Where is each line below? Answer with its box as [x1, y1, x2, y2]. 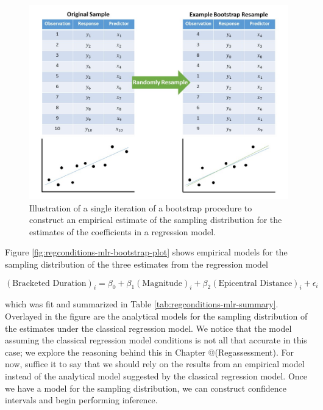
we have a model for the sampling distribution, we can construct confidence [5, 381, 286, 394]
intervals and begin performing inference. [5, 394, 158, 406]
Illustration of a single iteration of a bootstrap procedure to [29, 201, 252, 214]
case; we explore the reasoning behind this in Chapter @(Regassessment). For [5, 345, 294, 358]
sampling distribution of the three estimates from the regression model [5, 257, 268, 270]
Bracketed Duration [12, 279, 87, 288]
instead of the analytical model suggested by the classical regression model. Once [5, 369, 308, 382]
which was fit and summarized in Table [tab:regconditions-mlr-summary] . [5, 298, 279, 310]
